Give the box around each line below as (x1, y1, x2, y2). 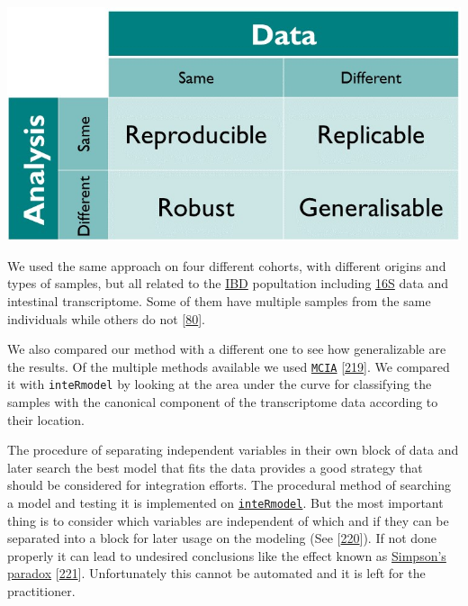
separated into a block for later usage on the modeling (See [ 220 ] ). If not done (7, 529, 437, 547)
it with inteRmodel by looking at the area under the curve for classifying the (7, 375, 432, 393)
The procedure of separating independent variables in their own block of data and (7, 440, 459, 459)
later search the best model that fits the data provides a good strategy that (7, 457, 423, 476)
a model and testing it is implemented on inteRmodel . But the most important (7, 493, 444, 511)
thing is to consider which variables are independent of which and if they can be (7, 511, 449, 529)
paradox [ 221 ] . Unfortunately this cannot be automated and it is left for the (7, 564, 426, 583)
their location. (7, 410, 85, 429)
